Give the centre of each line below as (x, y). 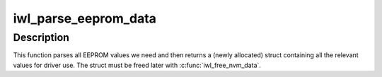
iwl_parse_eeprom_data (85, 18)
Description (41, 37)
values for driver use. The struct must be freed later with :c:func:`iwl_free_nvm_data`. (137, 65)
